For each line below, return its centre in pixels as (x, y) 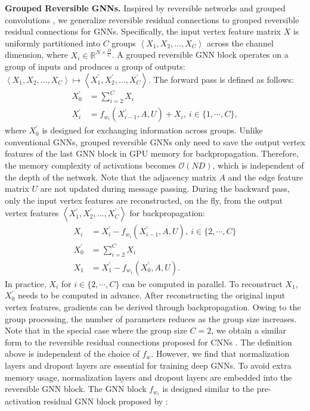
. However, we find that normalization (220, 354)
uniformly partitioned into (52, 43)
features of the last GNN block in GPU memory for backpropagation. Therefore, (152, 153)
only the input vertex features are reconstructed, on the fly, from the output (144, 200)
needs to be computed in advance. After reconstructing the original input (151, 295)
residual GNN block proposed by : (106, 401)
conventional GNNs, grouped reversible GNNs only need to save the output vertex (155, 141)
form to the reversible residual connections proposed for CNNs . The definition (148, 342)
